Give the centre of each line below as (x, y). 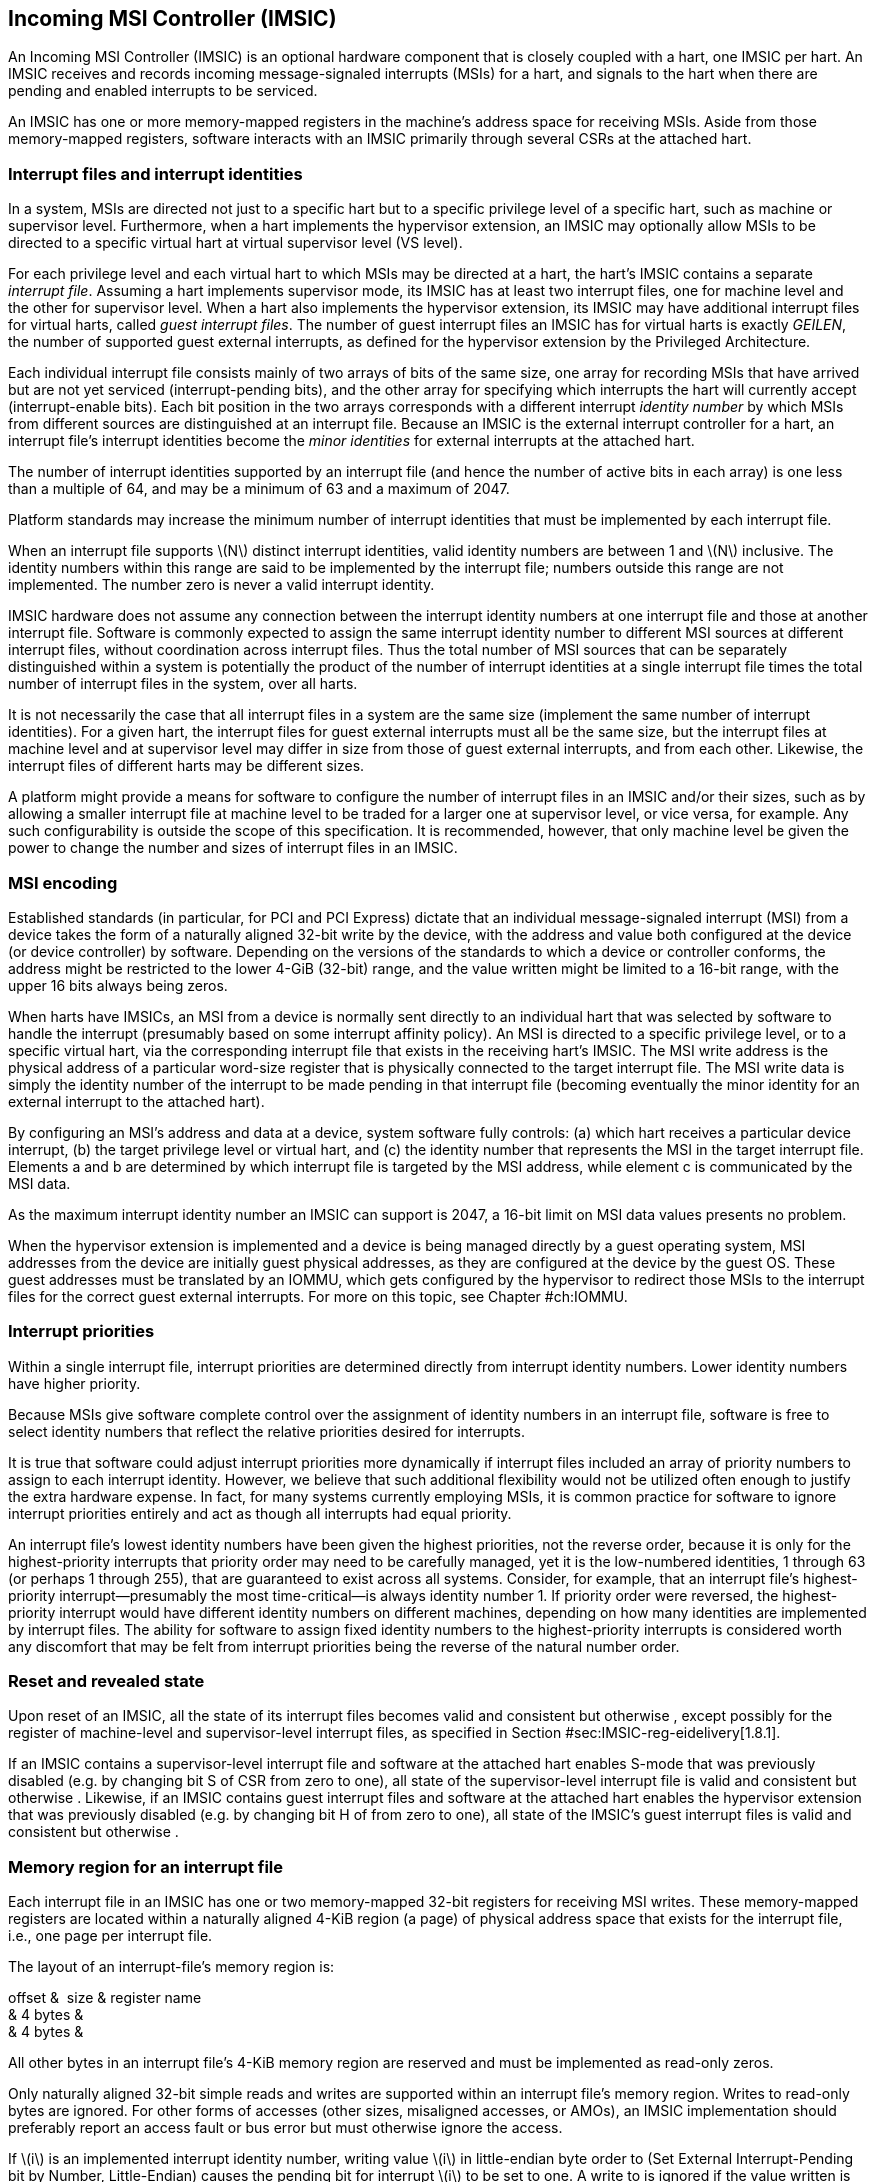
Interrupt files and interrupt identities (155, 173)
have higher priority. (74, 1383)
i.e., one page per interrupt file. (110, 1936)
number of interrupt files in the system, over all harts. (183, 684)
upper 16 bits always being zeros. (118, 985)
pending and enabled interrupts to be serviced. (163, 91)
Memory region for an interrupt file (146, 1866)
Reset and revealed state (106, 1681)
